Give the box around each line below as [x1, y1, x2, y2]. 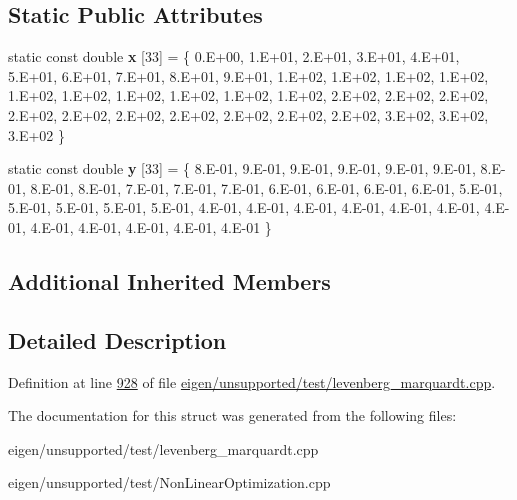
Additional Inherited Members [8, 265, 331, 296]
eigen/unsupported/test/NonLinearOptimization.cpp [8, 472, 331, 493]
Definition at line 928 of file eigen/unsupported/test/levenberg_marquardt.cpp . [8, 371, 496, 392]
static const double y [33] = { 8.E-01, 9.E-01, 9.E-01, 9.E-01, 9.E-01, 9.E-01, [8, 158, 476, 179]
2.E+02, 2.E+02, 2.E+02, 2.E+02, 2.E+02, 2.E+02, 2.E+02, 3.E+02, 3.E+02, [8, 104, 489, 125]
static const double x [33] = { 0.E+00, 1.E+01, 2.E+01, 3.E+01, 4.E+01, [8, 46, 460, 67]
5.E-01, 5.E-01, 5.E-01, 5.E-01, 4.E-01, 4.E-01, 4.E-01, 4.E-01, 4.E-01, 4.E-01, [8, 197, 480, 218]
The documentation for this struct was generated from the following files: [8, 405, 457, 426]
